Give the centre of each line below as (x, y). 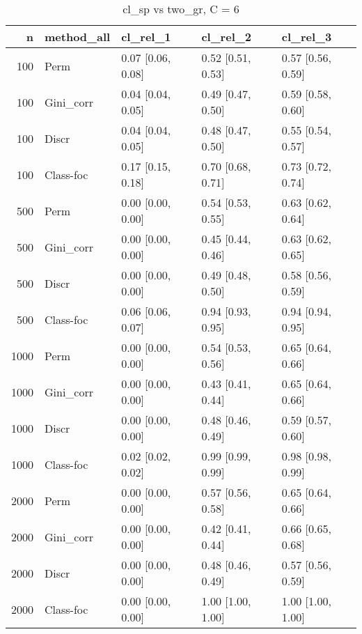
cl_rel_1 (146, 37)
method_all (78, 37)
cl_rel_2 (226, 37)
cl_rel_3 (307, 37)
